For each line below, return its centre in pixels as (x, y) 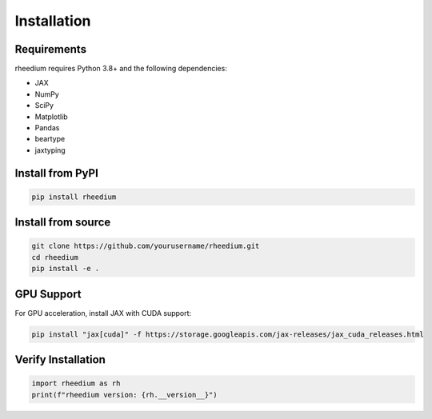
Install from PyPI (57, 173)
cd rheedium (55, 257)
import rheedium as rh (76, 383)
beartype (50, 139)
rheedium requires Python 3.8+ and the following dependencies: (121, 69)
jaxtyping (50, 150)
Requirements (51, 49)
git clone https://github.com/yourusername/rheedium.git (146, 246)
